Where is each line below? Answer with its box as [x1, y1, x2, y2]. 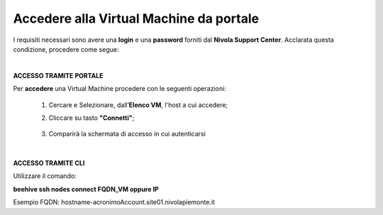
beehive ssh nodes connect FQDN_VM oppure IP [13, 184, 159, 193]
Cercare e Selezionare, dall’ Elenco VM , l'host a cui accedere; [48, 100, 228, 109]
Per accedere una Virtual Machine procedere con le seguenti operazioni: [13, 84, 226, 93]
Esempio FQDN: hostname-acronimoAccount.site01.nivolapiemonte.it [13, 198, 216, 206]
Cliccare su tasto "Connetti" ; [48, 114, 135, 122]
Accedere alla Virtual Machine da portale [13, 11, 259, 26]
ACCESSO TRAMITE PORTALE [13, 71, 104, 79]
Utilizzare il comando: [13, 172, 77, 180]
